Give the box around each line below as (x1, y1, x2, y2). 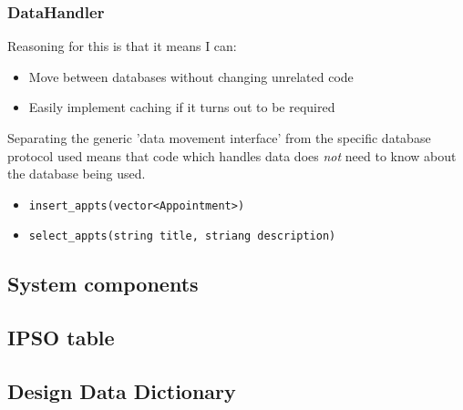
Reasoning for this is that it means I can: (7, 36, 237, 56)
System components (7, 270, 199, 298)
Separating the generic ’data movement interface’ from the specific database (7, 128, 431, 147)
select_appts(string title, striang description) (28, 230, 336, 243)
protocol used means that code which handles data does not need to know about (7, 146, 457, 165)
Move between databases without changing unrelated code (28, 67, 354, 86)
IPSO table (7, 323, 115, 352)
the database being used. (7, 164, 146, 183)
